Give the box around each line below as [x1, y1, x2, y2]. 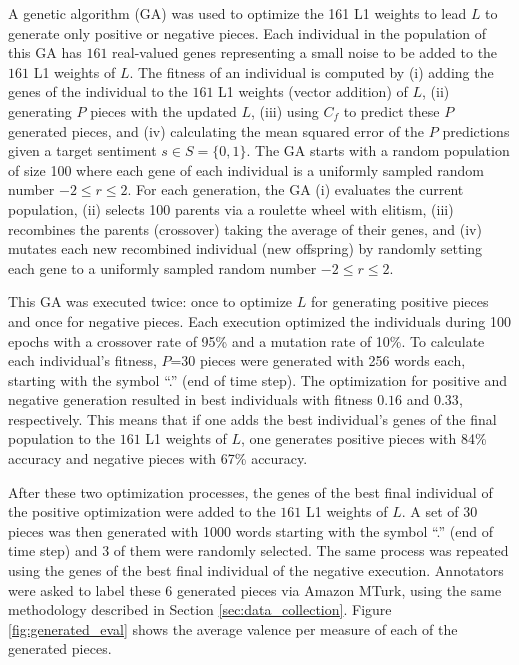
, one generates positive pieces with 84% [241, 428, 487, 449]
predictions [442, 120, 510, 141]
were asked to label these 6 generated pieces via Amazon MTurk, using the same [8, 579, 502, 600]
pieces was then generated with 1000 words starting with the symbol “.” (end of [8, 520, 494, 541]
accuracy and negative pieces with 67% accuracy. [8, 448, 308, 469]
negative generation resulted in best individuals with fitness [8, 389, 373, 410]
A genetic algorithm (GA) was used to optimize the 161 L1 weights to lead [8, 3, 467, 23]
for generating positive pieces [310, 291, 489, 312]
